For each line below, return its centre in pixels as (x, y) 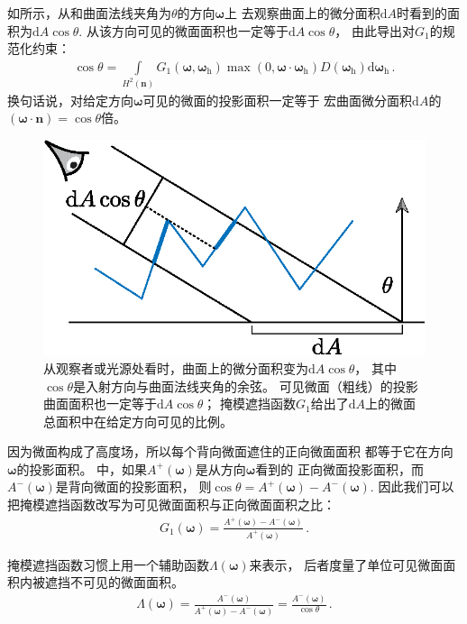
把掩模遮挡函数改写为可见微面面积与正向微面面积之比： (171, 505)
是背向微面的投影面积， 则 (133, 486)
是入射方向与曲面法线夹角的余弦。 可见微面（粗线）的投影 (246, 385)
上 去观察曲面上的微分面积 (302, 13)
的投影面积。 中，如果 (82, 468)
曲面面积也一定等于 (100, 404)
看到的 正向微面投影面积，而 (339, 468)
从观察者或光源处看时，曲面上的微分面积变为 (176, 367)
